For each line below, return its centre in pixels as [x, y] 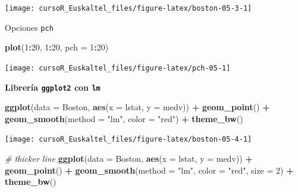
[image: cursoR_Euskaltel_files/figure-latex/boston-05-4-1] [128, 140]
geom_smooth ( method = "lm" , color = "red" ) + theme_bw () [124, 118]
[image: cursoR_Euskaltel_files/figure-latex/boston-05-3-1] [128, 8]
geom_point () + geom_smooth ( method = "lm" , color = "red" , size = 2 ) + [149, 170]
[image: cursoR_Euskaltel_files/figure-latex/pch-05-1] [118, 68]
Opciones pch [29, 27]
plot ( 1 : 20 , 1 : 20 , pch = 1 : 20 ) [57, 47]
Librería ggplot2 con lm [53, 87]
